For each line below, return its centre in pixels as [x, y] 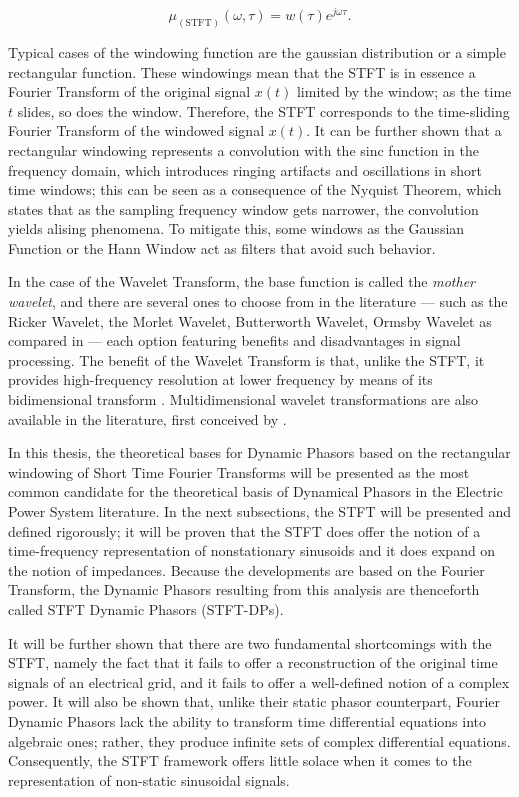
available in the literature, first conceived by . [147, 418]
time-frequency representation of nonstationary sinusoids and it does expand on [252, 550]
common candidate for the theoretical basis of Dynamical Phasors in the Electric [255, 491]
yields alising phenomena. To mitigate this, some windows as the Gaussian [236, 228]
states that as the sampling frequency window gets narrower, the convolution [243, 208]
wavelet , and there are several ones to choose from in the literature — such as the [258, 301]
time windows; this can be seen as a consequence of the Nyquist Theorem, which [255, 189]
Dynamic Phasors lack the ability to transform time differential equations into [247, 720]
